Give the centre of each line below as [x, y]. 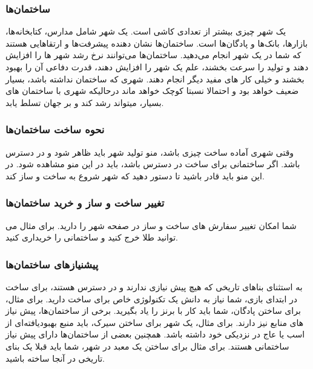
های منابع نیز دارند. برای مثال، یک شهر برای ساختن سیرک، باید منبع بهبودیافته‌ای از [155, 322]
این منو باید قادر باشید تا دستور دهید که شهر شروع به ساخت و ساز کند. [135, 175]
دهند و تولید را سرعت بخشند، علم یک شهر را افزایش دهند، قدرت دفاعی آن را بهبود [157, 67]
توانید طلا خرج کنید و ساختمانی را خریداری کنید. [92, 237]
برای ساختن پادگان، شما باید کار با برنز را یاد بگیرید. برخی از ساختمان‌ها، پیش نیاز [153, 311]
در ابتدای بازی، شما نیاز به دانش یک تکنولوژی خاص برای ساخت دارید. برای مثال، [151, 298]
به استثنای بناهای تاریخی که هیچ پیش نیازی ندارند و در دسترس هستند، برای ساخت [154, 287]
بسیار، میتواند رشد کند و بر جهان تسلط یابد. [85, 102]
